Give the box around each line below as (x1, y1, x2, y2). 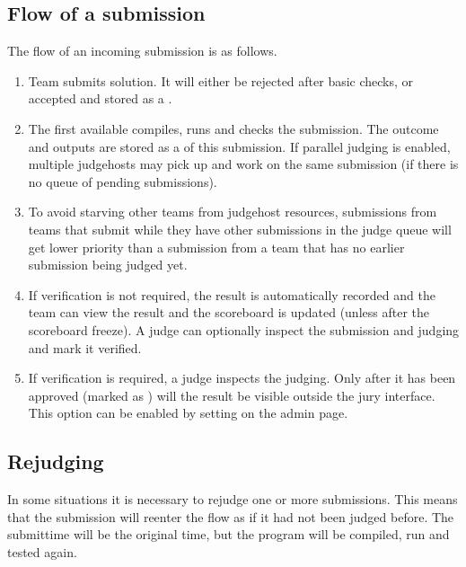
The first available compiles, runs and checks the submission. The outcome (28, 119, 439, 137)
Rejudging (7, 447, 104, 475)
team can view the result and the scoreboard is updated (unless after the (28, 303, 429, 322)
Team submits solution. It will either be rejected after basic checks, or (28, 71, 414, 90)
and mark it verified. (28, 338, 142, 357)
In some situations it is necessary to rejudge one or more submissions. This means (7, 490, 458, 509)
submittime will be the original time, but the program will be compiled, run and (7, 525, 450, 544)
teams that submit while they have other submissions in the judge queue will (28, 219, 452, 238)
